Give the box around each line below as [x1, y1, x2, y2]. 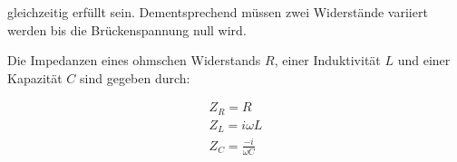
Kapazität [7, 68, 63, 87]
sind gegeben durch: [80, 68, 190, 87]
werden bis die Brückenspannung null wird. [7, 20, 247, 39]
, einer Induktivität [274, 51, 381, 70]
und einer [397, 51, 451, 70]
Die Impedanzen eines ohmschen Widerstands [7, 51, 261, 70]
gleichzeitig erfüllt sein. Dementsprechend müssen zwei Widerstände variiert [7, 3, 428, 21]
